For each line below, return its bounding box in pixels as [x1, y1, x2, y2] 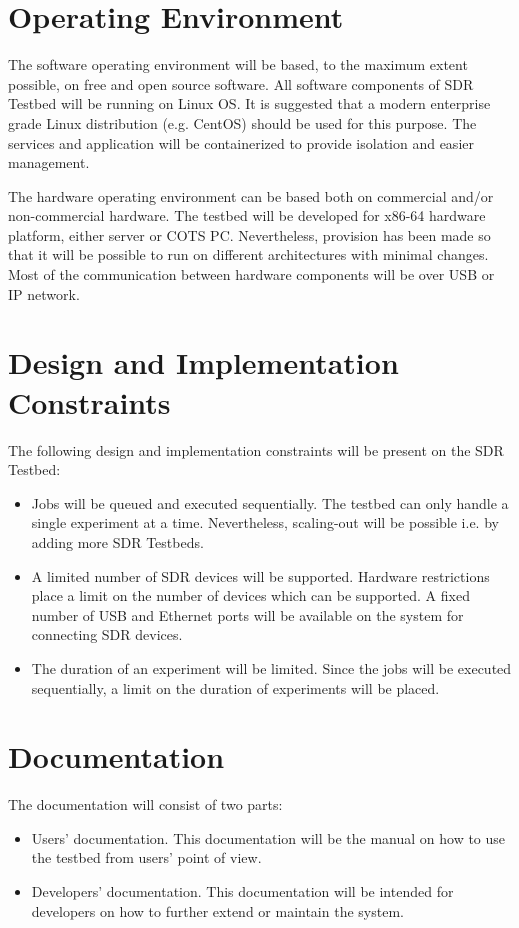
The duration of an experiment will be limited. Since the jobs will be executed [31, 657, 512, 678]
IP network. [8, 283, 80, 304]
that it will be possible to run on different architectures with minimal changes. [8, 244, 489, 265]
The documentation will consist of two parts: [8, 794, 283, 815]
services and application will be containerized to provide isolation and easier [8, 132, 474, 153]
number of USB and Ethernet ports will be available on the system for [31, 604, 464, 625]
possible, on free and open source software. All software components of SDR [8, 73, 474, 94]
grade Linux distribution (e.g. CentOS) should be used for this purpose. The [8, 112, 477, 133]
